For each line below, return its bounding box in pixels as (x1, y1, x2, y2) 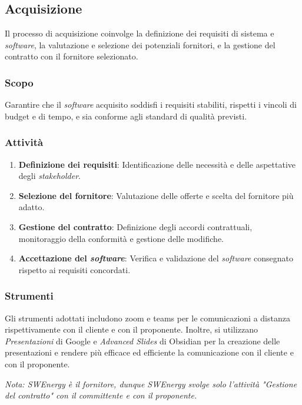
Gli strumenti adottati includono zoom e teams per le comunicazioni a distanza (5, 311, 290, 324)
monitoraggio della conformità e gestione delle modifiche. (18, 232, 224, 244)
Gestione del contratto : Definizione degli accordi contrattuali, (18, 220, 253, 233)
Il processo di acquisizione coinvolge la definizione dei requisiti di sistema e (5, 27, 274, 39)
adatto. (18, 201, 45, 213)
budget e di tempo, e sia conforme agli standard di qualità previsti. (5, 109, 247, 122)
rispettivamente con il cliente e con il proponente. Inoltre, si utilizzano (5, 323, 258, 336)
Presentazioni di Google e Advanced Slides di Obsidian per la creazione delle (5, 334, 280, 347)
